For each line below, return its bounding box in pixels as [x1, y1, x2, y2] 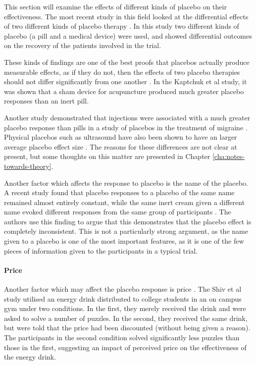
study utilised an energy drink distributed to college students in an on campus [4, 293, 242, 304]
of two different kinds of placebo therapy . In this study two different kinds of [4, 21, 239, 31]
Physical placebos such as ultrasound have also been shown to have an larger [4, 132, 237, 142]
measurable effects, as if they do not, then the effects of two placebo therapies [4, 66, 240, 77]
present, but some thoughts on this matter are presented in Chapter [4, 151, 210, 161]
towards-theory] [4, 160, 51, 171]
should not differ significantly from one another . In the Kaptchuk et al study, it [4, 76, 247, 87]
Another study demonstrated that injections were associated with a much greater [4, 112, 251, 122]
